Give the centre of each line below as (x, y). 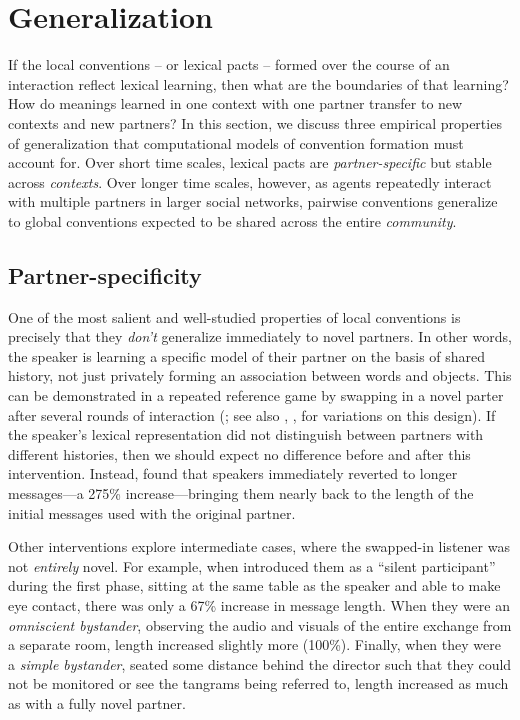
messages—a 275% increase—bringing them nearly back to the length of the (241, 493)
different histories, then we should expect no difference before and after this (239, 453)
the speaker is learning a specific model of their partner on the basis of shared (247, 355)
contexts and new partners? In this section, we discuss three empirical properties (255, 122)
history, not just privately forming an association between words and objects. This (260, 375)
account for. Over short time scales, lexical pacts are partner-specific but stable (250, 162)
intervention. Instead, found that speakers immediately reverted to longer (233, 473)
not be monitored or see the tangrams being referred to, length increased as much (258, 683)
